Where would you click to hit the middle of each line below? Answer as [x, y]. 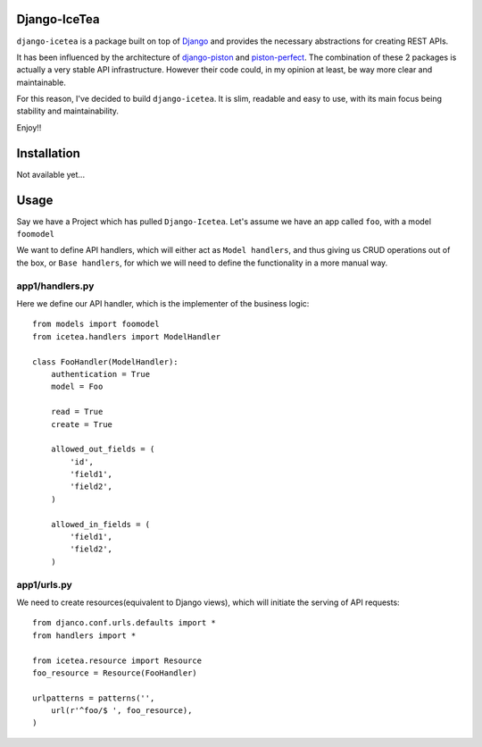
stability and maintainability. [68, 111]
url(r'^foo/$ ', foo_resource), [121, 711]
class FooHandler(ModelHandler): [105, 361]
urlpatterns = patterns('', [94, 698]
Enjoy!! [29, 127]
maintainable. [41, 82]
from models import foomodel [96, 324]
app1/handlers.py [55, 286]
